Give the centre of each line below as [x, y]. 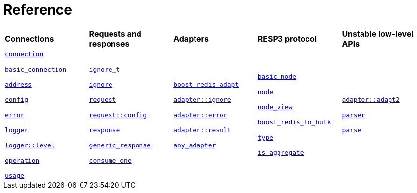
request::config [118, 115]
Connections [29, 38]
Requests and [115, 34]
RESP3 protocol [287, 38]
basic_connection [36, 69]
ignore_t [105, 69]
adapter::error [200, 115]
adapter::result [202, 130]
